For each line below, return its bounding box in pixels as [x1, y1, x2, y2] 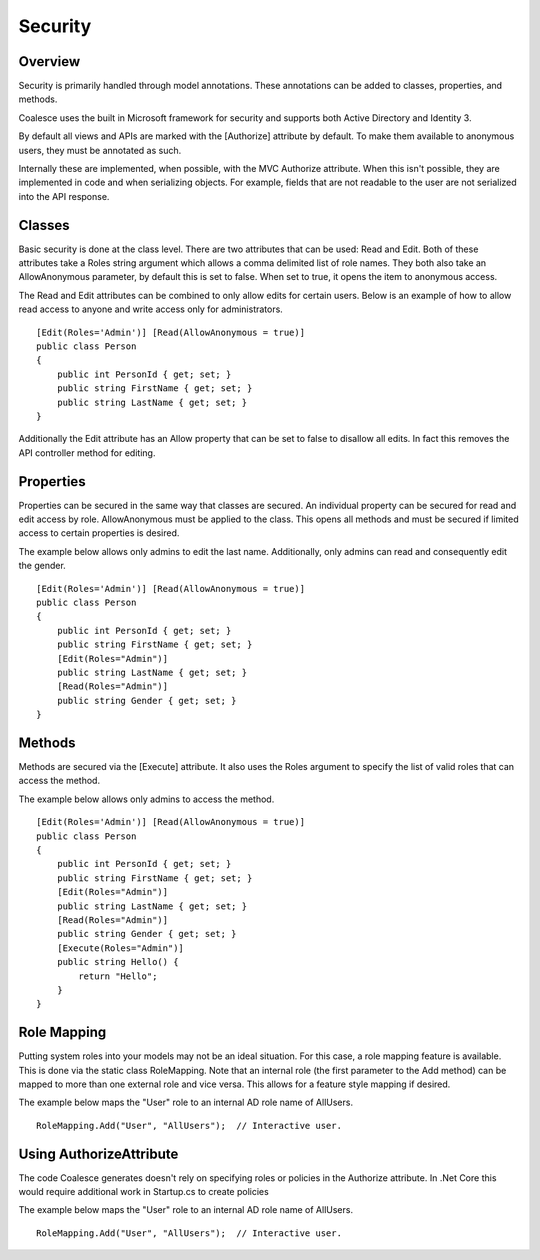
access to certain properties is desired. [18, 527, 180, 539]
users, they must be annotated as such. [18, 144, 182, 156]
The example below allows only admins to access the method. [18, 793, 275, 805]
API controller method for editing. [18, 446, 156, 459]
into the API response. [18, 190, 110, 202]
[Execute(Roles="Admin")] [56, 942, 185, 954]
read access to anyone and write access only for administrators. [18, 303, 284, 315]
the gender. [18, 560, 67, 572]
